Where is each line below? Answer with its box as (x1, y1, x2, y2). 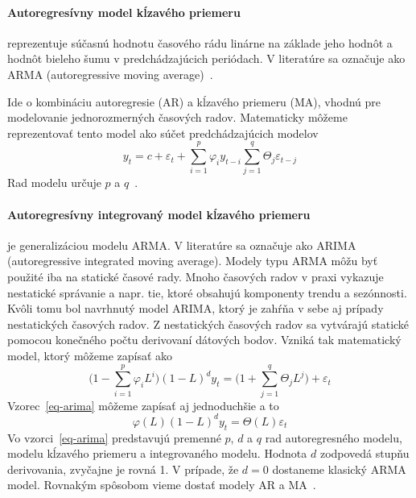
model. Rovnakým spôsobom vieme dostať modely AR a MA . (7, 476, 316, 493)
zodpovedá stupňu (319, 445, 410, 462)
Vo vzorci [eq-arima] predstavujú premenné (7, 429, 221, 446)
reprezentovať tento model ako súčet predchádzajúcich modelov (7, 124, 319, 141)
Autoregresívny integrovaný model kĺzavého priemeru (7, 205, 311, 222)
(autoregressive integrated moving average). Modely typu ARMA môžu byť (7, 252, 378, 269)
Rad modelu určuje (7, 174, 101, 191)
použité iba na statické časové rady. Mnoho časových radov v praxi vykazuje (7, 268, 384, 285)
